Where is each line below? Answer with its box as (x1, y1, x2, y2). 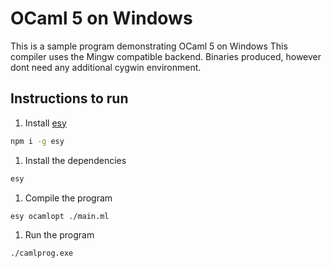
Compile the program (24, 192, 113, 204)
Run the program (24, 229, 95, 241)
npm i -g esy (10, 136, 65, 146)
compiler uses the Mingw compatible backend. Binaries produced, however (10, 50, 322, 62)
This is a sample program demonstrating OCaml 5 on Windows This (10, 40, 288, 52)
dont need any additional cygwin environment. (10, 61, 202, 73)
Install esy (24, 117, 67, 129)
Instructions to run (10, 90, 129, 107)
